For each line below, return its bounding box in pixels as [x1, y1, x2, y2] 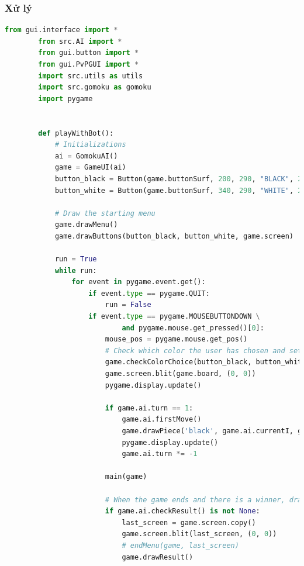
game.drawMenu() [54, 220, 118, 229]
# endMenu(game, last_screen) [122, 541, 239, 550]
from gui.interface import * [5, 26, 118, 34]
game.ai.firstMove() [122, 415, 202, 424]
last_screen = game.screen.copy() [122, 518, 256, 527]
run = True [54, 255, 97, 264]
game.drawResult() [122, 553, 194, 561]
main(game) [105, 472, 147, 481]
